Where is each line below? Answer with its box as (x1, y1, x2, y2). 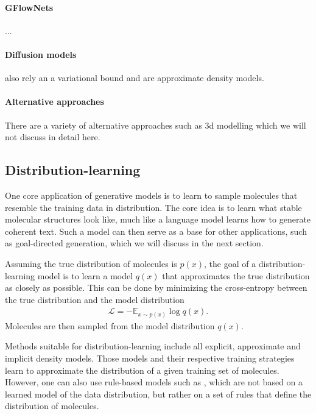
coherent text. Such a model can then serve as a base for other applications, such (5, 224, 307, 237)
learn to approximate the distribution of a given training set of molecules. (5, 363, 279, 376)
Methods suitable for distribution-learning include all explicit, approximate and (5, 340, 301, 352)
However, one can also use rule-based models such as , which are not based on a (5, 376, 303, 388)
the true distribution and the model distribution (5, 293, 184, 305)
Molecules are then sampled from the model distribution (5, 319, 215, 332)
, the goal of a (204, 257, 256, 269)
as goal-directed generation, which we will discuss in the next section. (5, 237, 264, 249)
